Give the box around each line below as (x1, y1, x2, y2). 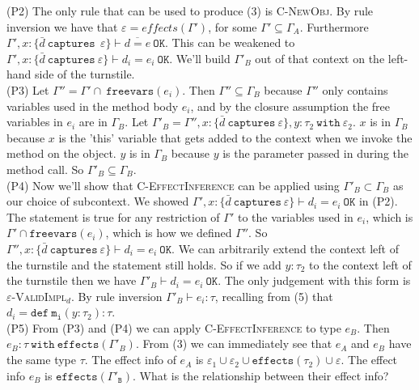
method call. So (6, 160, 84, 177)
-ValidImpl (11, 287, 66, 304)
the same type (6, 351, 77, 368)
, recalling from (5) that (214, 287, 333, 304)
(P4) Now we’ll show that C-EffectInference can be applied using (6, 176, 340, 193)
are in (78, 113, 108, 130)
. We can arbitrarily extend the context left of (171, 240, 399, 256)
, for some (208, 18, 257, 35)
